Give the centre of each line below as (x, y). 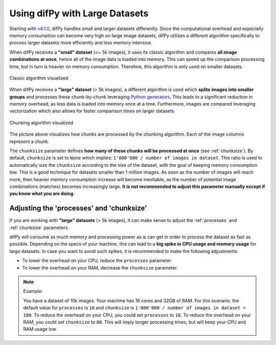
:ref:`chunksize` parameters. (39, 228)
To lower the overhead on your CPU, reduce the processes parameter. (97, 261)
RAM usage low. (40, 329)
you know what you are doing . (42, 193)
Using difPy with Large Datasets (79, 13)
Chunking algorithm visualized (41, 122)
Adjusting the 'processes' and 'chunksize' (78, 208)
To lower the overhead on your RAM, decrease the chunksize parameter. (100, 267)
